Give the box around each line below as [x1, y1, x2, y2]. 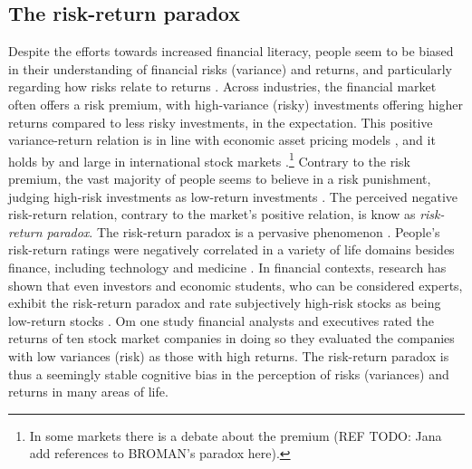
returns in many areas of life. [8, 382, 169, 401]
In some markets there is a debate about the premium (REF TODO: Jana [29, 426, 442, 445]
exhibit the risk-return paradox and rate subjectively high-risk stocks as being [8, 293, 441, 312]
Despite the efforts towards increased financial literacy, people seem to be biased [8, 42, 454, 61]
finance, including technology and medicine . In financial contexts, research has [8, 257, 447, 276]
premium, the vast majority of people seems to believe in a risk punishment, [8, 169, 431, 188]
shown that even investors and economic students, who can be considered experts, [8, 275, 463, 294]
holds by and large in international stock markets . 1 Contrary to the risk [8, 148, 410, 170]
